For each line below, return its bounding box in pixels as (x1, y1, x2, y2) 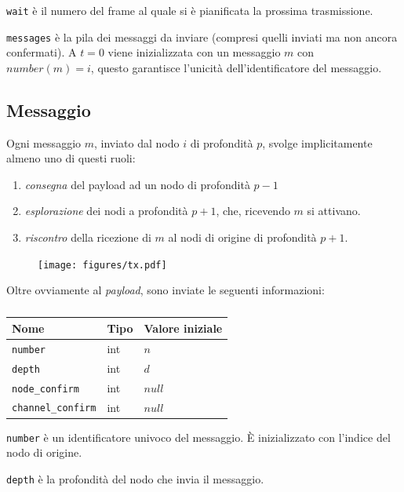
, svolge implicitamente (262, 134, 373, 151)
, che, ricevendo (216, 202, 290, 219)
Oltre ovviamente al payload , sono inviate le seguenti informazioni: (6, 282, 325, 298)
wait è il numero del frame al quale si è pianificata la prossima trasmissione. (6, 2, 373, 18)
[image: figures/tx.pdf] (38, 259, 167, 271)
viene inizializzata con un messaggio (107, 44, 281, 60)
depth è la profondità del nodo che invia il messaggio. (6, 470, 264, 487)
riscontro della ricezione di (24, 229, 151, 246)
